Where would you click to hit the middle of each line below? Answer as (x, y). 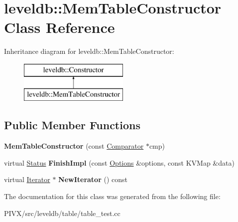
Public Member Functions (72, 125)
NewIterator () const (93, 179)
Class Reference (59, 27)
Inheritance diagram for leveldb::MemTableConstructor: (89, 51)
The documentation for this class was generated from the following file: (112, 196)
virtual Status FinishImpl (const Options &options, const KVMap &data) (119, 162)
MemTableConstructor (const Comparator (74, 146)
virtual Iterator (27, 179)
